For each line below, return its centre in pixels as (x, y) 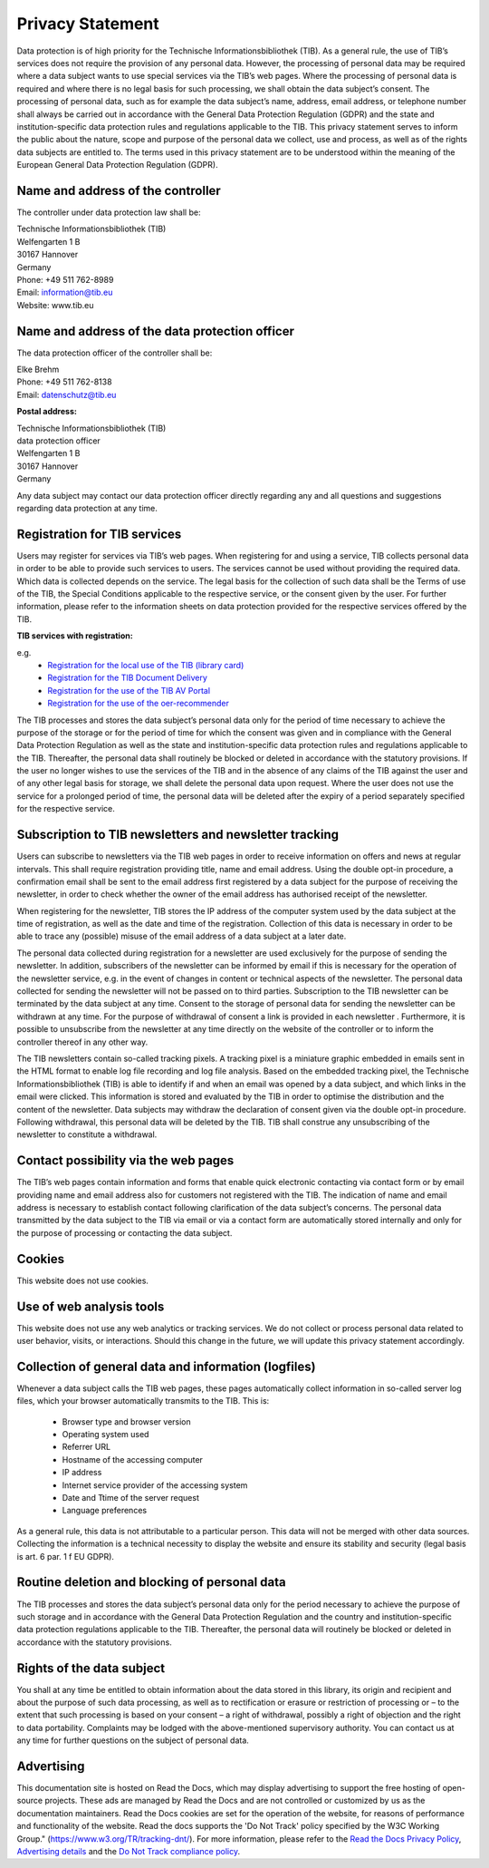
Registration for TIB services (99, 534)
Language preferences (105, 1511)
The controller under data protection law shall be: (109, 212)
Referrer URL (86, 1447)
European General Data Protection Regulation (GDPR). (117, 165)
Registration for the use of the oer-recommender (139, 704)
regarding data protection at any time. (87, 508)
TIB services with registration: (75, 636)
